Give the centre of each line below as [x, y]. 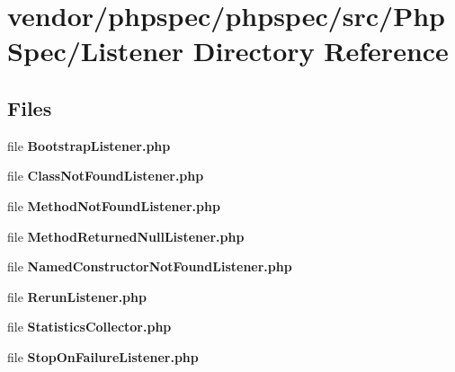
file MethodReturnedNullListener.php [126, 236]
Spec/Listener [96, 51]
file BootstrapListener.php [89, 145]
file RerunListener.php [77, 296]
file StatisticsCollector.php [89, 327]
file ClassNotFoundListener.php [106, 176]
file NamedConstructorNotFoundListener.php [150, 266]
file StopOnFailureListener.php [103, 356]
